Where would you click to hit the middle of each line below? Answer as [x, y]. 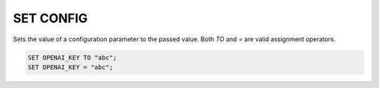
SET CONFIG [50, 18]
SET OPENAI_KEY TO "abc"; [72, 57]
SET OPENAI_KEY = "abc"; [71, 67]
